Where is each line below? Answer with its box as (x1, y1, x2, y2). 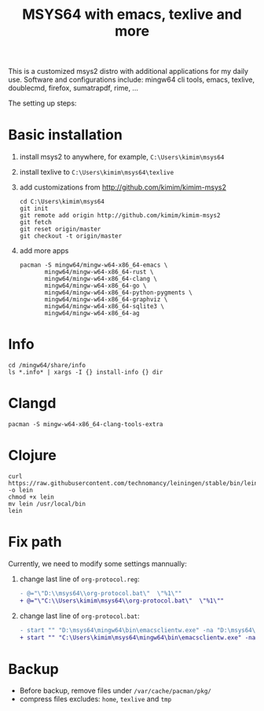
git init (19, 204, 49, 213)
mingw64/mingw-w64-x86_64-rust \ (44, 268, 154, 276)
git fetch (19, 219, 53, 227)
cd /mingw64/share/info (8, 362, 86, 370)
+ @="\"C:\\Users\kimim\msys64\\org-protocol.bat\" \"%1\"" (19, 596, 225, 605)
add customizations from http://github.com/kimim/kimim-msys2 (19, 182, 226, 192)
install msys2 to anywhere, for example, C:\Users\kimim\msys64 (19, 152, 225, 162)
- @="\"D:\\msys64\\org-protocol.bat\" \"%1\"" (19, 589, 182, 597)
